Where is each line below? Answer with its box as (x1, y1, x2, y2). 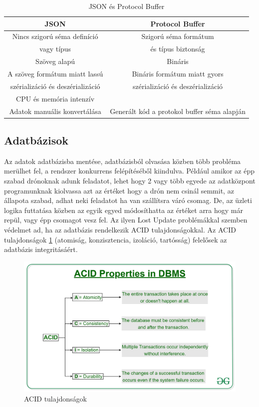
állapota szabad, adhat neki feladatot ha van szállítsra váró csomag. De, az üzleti (4, 195, 252, 205)
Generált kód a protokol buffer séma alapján (110, 105, 246, 116)
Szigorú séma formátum (141, 31, 214, 41)
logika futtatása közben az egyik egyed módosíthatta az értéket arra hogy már (4, 204, 244, 215)
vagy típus (39, 43, 71, 54)
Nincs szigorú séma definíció (12, 31, 98, 41)
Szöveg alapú (35, 56, 75, 66)
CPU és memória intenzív (16, 93, 95, 103)
